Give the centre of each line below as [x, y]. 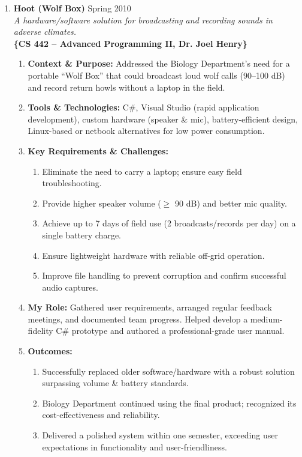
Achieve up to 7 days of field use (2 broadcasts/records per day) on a [169, 223]
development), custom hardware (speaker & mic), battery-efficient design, [163, 119]
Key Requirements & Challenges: [98, 150]
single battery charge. [81, 235]
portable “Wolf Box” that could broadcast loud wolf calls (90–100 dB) [156, 75]
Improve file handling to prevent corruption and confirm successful [164, 275]
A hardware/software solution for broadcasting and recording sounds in [143, 20]
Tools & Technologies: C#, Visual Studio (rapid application [144, 107]
